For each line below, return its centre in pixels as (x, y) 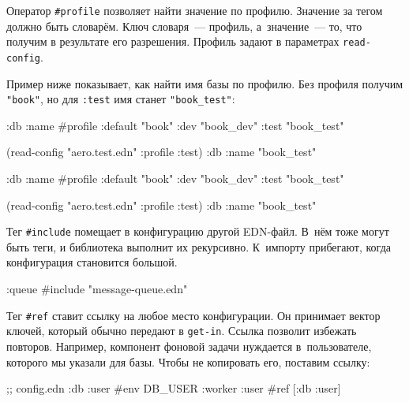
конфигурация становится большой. (92, 262)
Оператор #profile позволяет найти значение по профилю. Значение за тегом (195, 10)
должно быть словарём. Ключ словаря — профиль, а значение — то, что (184, 26)
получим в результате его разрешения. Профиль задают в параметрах (173, 41)
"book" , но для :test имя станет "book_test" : (121, 99)
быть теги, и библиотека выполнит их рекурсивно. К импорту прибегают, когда (199, 246)
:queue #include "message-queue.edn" (97, 289)
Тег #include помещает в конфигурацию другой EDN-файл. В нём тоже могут (198, 231)
